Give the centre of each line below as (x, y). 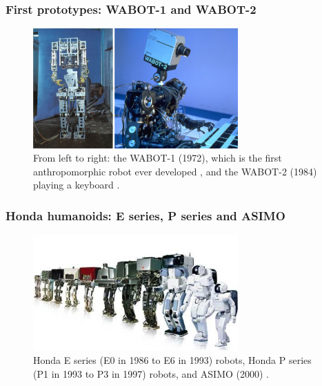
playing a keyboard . (77, 185)
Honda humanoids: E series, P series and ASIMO (145, 215)
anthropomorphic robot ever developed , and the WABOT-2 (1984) (175, 171)
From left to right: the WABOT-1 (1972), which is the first (158, 158)
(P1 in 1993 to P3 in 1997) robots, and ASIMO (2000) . (151, 373)
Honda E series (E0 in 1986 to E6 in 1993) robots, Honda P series (172, 360)
